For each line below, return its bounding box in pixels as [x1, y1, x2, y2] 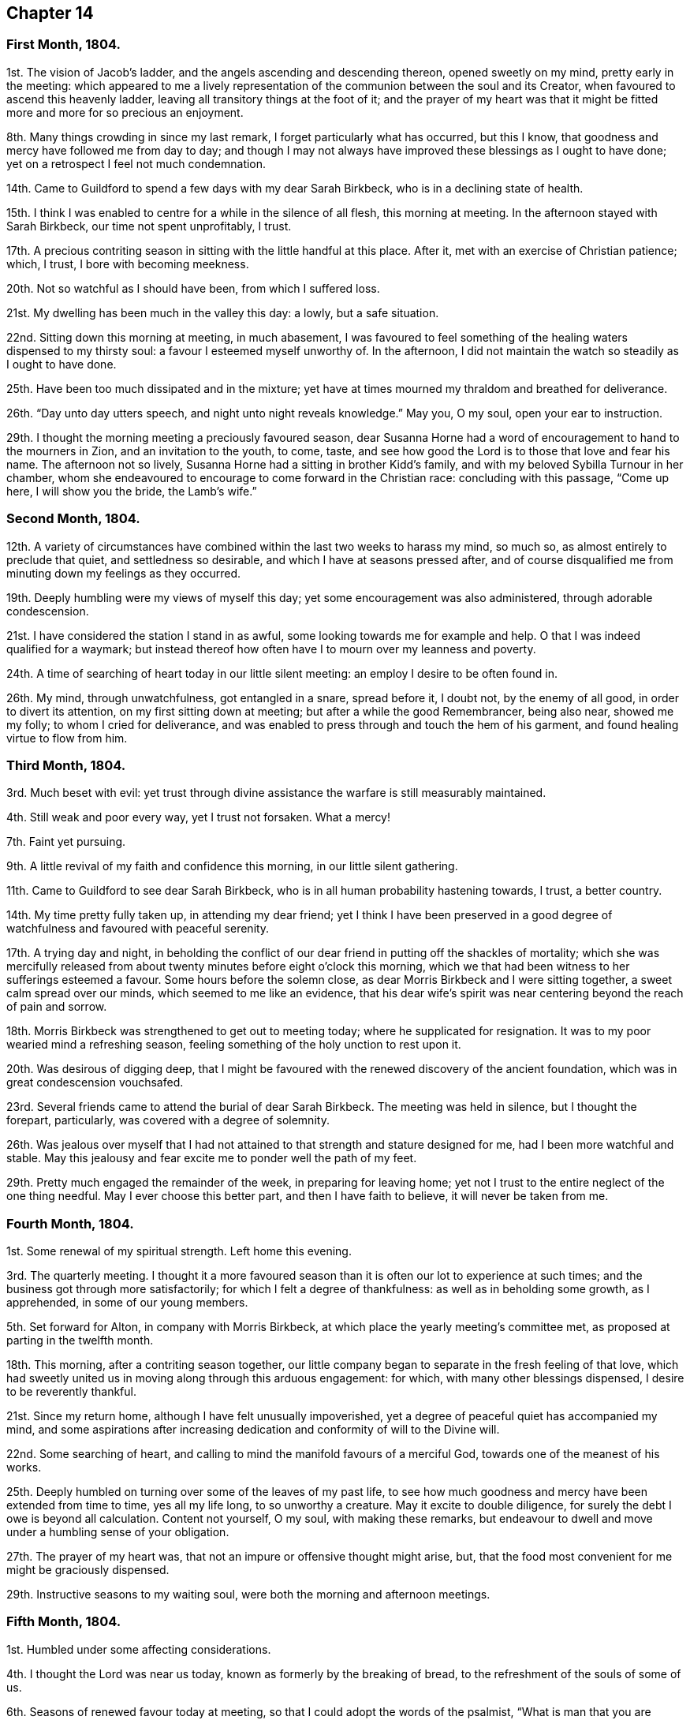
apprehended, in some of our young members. [6, 1296, 248, 1310]
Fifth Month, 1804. [6, 1613, 121, 1630]
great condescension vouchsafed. [6, 1075, 184, 1090]
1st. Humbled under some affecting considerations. [6, 1642, 271, 1656]
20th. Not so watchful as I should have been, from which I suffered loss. [6, 281, 380, 295]
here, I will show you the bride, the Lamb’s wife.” [6, 484, 257, 498]
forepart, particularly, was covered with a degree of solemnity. [6, 1113, 330, 1127]
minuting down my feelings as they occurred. [6, 566, 241, 580]
